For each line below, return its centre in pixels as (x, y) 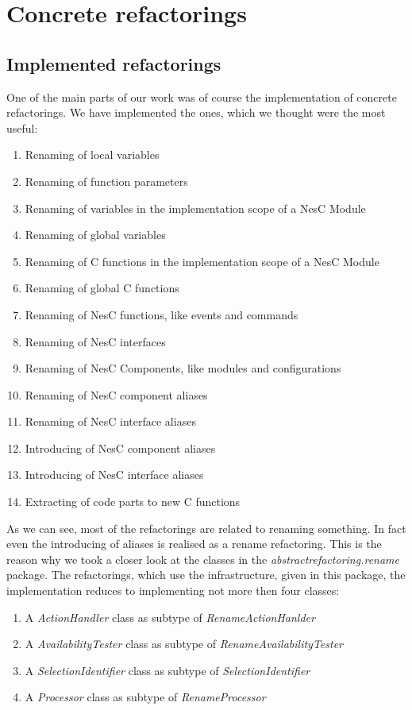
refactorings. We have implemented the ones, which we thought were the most (196, 112)
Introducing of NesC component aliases (120, 448)
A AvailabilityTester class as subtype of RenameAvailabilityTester (184, 644)
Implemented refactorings (114, 63)
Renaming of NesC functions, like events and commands (162, 314)
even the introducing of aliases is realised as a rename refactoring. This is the (194, 544)
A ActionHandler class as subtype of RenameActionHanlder (170, 617)
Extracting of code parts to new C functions (133, 502)
